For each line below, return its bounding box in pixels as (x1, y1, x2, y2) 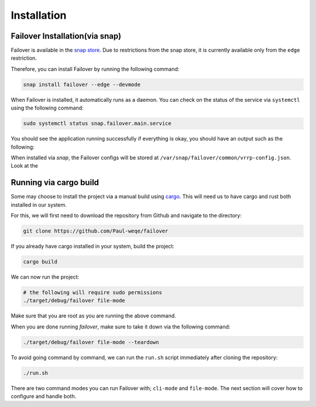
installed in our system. (11, 201, 67, 208)
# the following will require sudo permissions (23, 289, 162, 296)
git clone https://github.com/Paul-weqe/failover (23, 228, 169, 234)
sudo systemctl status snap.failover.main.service (23, 120, 172, 127)
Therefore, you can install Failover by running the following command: (11, 65, 180, 73)
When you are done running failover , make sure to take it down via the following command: (11, 323, 231, 330)
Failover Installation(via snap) (11, 31, 122, 41)
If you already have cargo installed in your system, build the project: (11, 243, 175, 249)
